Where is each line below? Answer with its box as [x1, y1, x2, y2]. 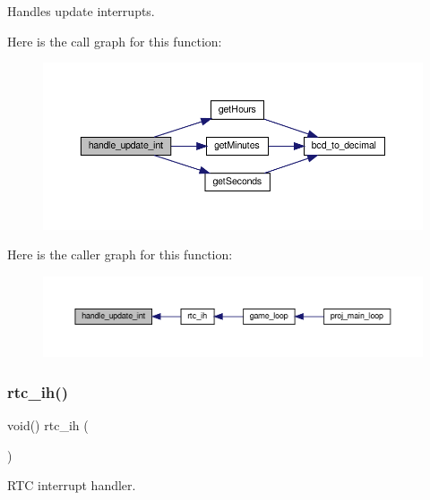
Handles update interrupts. [7, 2, 155, 20]
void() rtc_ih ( [7, 416, 89, 435]
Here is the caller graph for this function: [7, 245, 233, 264]
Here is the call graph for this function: [7, 31, 222, 50]
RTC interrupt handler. [7, 476, 136, 495]
